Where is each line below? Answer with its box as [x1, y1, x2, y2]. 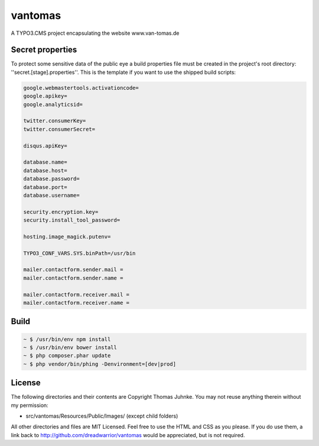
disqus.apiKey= [23, 142, 67, 149]
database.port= [23, 184, 67, 190]
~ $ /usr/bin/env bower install [23, 344, 118, 351]
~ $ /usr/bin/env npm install [23, 336, 111, 343]
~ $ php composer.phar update [23, 352, 111, 359]
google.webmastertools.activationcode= [23, 84, 139, 91]
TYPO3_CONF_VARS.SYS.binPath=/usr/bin [23, 250, 136, 256]
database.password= [23, 175, 80, 183]
